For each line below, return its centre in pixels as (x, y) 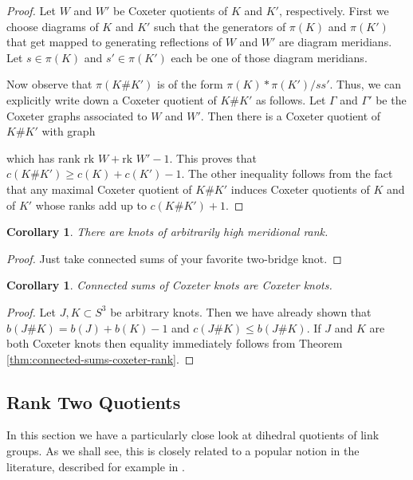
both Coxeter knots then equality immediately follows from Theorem (175, 343)
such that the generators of (220, 26)
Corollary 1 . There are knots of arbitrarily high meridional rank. (167, 232)
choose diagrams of (53, 26)
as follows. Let (291, 99)
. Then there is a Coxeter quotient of (291, 115)
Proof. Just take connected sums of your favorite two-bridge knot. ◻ (174, 258)
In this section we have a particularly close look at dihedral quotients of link (193, 435)
